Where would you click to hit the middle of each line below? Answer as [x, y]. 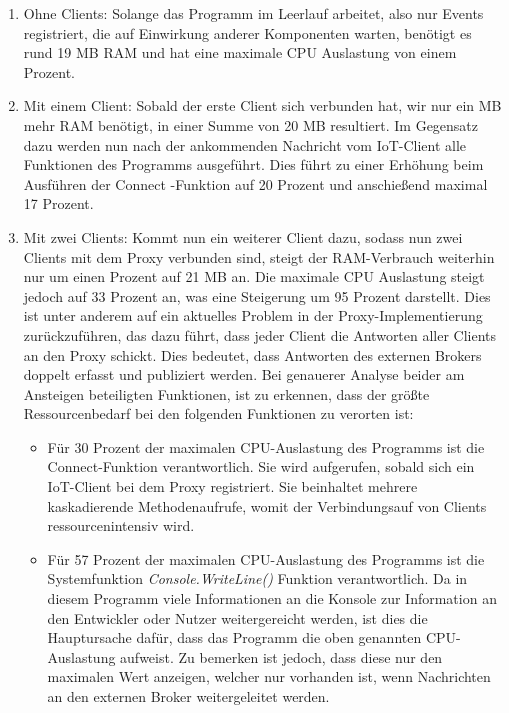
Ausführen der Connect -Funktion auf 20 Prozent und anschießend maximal [255, 183]
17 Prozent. [58, 203]
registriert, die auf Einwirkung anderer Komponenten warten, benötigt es [247, 32]
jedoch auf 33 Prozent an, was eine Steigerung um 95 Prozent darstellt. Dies [257, 295]
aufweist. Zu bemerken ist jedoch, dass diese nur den [281, 656]
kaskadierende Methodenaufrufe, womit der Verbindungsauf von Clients [267, 505]
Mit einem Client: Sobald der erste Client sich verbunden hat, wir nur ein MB [262, 105]
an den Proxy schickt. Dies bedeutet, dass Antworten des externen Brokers [252, 354]
